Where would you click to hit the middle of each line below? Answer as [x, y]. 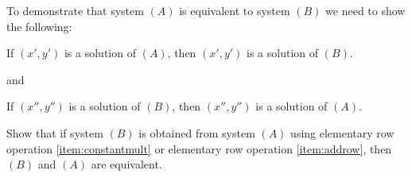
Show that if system [55, 132]
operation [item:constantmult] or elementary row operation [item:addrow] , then [199, 148]
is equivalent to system [235, 10]
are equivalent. [126, 164]
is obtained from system [197, 132]
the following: [39, 26]
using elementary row [342, 132]
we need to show [365, 10]
